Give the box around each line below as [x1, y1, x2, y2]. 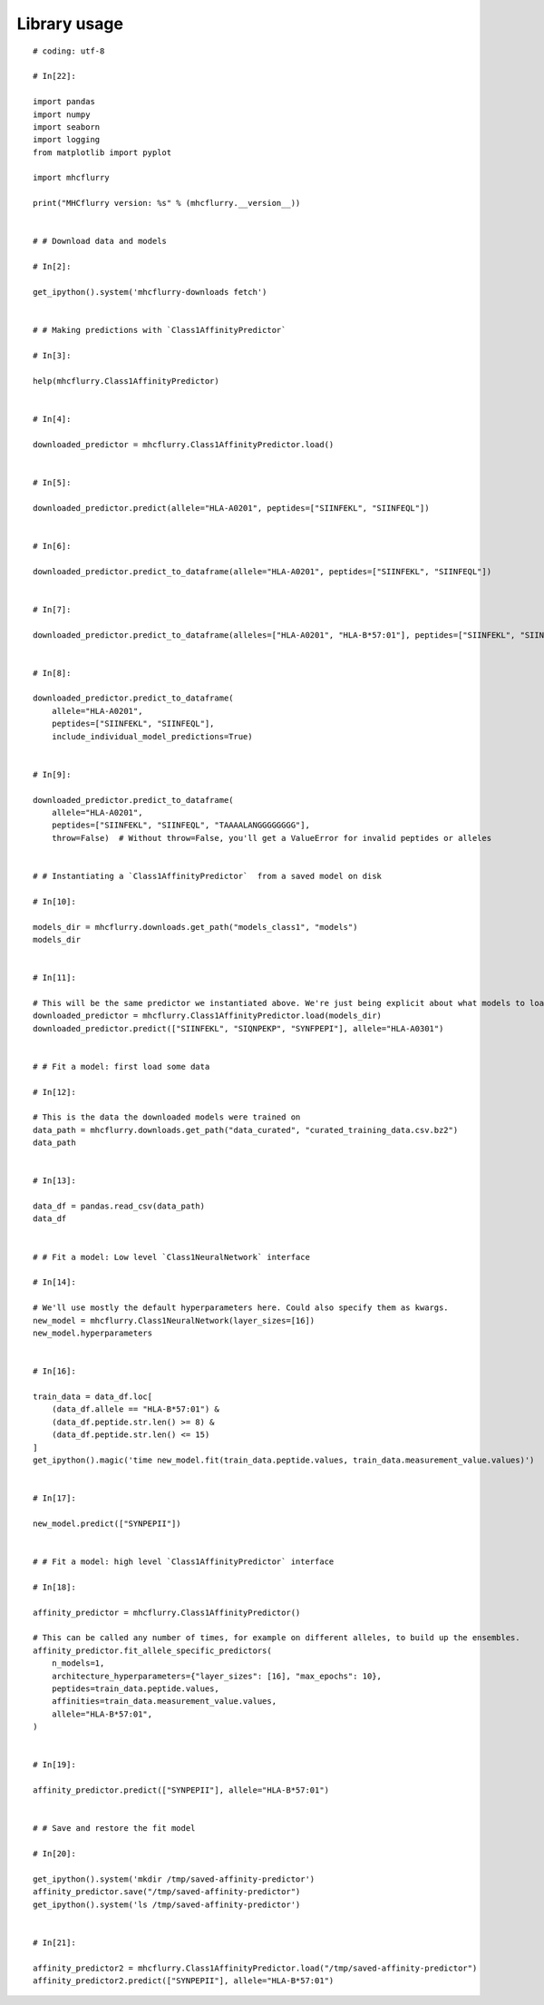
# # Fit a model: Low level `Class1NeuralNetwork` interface [33, 1252, 310, 1262]
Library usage [16, 14, 124, 34]
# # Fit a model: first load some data [33, 1061, 210, 1071]
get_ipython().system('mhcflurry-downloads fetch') [33, 287, 267, 297]
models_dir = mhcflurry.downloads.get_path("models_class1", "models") [33, 922, 358, 932]
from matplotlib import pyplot [33, 147, 172, 158]
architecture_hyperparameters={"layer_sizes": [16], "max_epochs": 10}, [51, 1670, 383, 1681]
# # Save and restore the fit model [33, 1824, 196, 1834]
